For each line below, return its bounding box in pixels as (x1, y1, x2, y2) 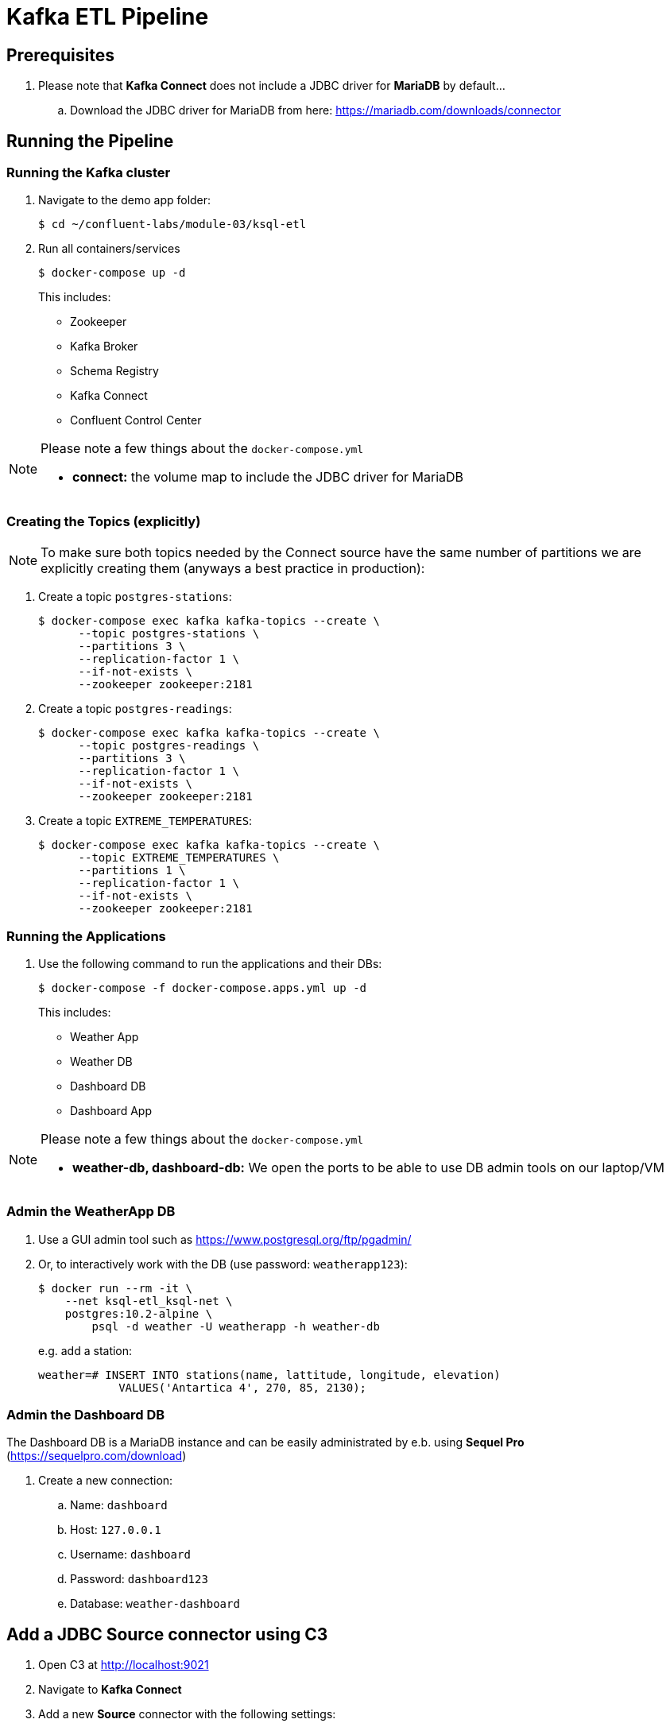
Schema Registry (70, 364, 159, 378)
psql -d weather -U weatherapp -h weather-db (91, 1319, 380, 1333)
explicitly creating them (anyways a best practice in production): (41, 560, 425, 577)
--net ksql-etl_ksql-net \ (64, 1294, 233, 1307)
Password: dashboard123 (70, 1572, 208, 1586)
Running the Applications (6, 927, 166, 944)
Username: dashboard (70, 1547, 191, 1562)
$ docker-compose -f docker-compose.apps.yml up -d (38, 981, 367, 994)
